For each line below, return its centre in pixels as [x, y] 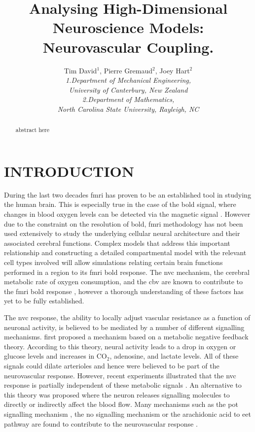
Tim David [80, 70]
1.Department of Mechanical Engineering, [128, 80]
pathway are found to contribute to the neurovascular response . [101, 423]
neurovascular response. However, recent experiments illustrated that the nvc [120, 375]
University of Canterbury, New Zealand [128, 89]
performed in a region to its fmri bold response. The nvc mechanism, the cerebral [127, 272]
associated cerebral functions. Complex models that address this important [117, 243]
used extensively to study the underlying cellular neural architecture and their [122, 233]
